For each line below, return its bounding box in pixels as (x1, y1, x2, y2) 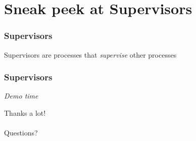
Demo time (4, 90, 38, 101)
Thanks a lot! (4, 108, 46, 118)
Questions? (4, 127, 38, 138)
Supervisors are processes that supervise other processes (4, 49, 177, 60)
